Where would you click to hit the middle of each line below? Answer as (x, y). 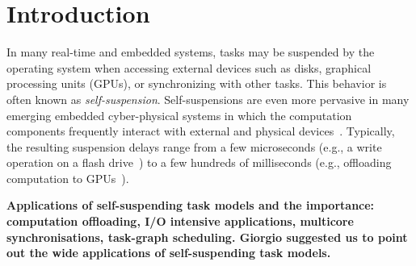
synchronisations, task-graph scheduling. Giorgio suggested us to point (207, 237)
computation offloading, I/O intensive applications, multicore (180, 221)
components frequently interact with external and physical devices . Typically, (201, 131)
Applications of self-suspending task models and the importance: (191, 205)
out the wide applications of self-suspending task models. (169, 253)
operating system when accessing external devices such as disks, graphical (189, 67)
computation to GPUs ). (68, 178)
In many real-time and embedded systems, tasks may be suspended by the (191, 52)
